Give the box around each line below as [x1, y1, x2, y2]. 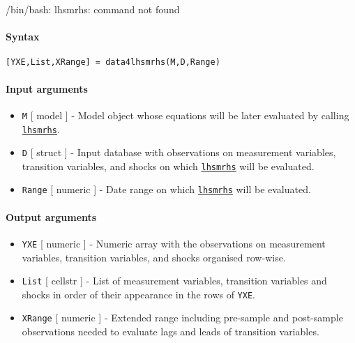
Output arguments [6, 209, 97, 224]
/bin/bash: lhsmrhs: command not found [6, 2, 180, 16]
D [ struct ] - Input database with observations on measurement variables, [22, 145, 336, 160]
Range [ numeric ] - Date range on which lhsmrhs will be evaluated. [22, 182, 311, 197]
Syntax [6, 29, 40, 44]
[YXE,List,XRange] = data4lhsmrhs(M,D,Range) [6, 57, 220, 68]
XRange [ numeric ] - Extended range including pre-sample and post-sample [22, 310, 343, 325]
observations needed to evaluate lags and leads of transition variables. [22, 324, 319, 339]
